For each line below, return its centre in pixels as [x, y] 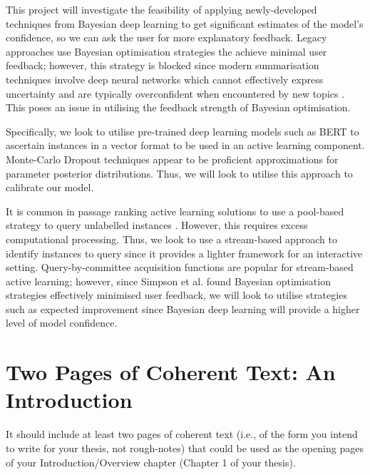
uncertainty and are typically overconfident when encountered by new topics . [175, 93]
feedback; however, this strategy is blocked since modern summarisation [163, 65]
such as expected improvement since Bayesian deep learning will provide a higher [183, 308]
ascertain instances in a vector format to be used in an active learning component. [185, 145]
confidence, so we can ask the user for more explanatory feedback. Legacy [166, 37]
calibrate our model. [50, 187]
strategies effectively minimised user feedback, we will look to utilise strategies [176, 295]
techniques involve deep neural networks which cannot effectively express [165, 79]
